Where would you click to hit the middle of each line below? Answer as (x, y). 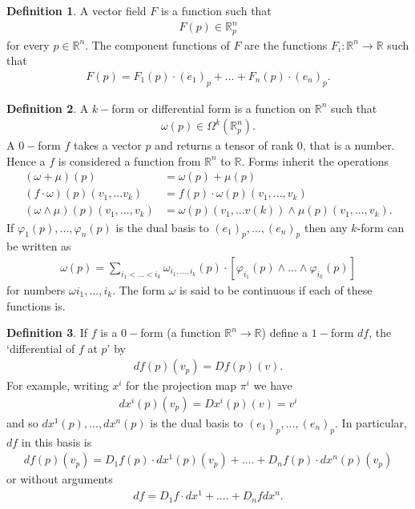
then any (326, 227)
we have (273, 385)
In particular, (374, 422)
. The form (139, 289)
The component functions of (161, 44)
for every (28, 44)
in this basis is (56, 441)
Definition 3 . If (47, 333)
